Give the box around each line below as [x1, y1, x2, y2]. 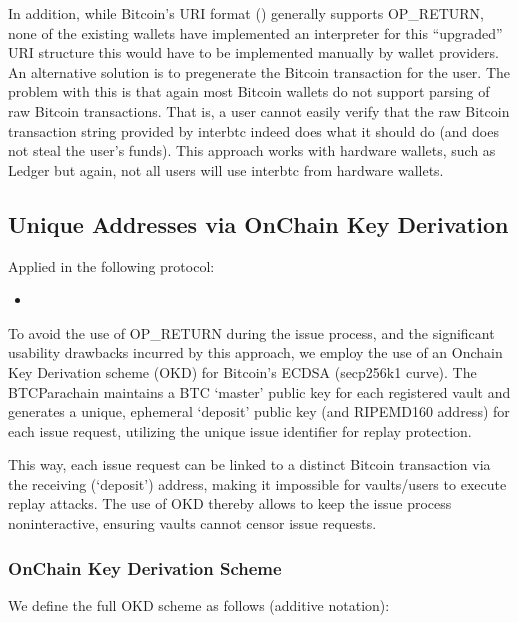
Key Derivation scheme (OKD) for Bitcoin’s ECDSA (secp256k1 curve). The [8, 361, 477, 382]
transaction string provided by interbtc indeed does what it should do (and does [8, 120, 499, 141]
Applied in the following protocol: [8, 255, 215, 276]
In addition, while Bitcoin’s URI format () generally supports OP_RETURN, [8, 3, 484, 23]
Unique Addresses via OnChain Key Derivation [8, 208, 509, 239]
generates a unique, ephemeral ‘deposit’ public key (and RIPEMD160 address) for [8, 401, 510, 422]
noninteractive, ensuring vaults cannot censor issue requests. [8, 513, 377, 534]
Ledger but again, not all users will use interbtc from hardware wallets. [8, 159, 444, 180]
